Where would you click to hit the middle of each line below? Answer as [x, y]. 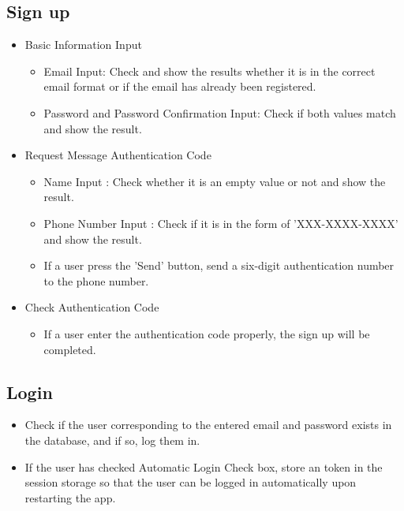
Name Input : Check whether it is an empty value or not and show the [215, 181]
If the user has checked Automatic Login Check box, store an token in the [204, 466]
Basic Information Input [83, 45]
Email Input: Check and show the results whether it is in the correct [209, 71]
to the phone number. [96, 280]
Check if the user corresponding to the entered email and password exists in [208, 425]
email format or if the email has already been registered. [180, 86]
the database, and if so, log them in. [112, 440]
